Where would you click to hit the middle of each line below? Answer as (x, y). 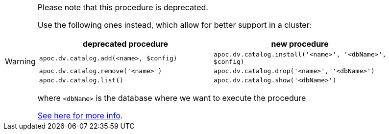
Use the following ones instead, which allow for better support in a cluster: (175, 25)
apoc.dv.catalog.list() (81, 80)
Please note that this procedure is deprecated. (123, 7)
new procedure (300, 44)
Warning (20, 61)
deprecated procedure (125, 44)
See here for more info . (80, 115)
